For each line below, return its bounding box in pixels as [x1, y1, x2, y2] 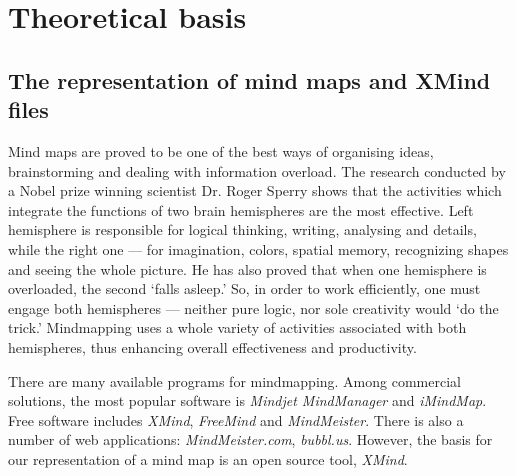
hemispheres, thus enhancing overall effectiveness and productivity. [8, 336, 417, 357]
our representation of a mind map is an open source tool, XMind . [8, 448, 408, 469]
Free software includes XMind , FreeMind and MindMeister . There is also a [8, 409, 464, 430]
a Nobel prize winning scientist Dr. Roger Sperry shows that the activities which [8, 180, 502, 201]
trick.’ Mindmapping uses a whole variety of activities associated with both [8, 317, 467, 338]
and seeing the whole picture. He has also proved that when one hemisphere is [8, 258, 487, 279]
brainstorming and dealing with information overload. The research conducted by [8, 160, 506, 181]
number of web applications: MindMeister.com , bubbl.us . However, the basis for [8, 429, 493, 450]
